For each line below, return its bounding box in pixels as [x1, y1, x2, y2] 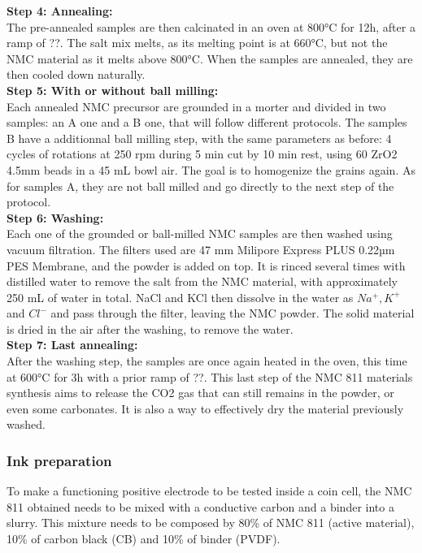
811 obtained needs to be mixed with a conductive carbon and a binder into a [7, 498, 394, 515]
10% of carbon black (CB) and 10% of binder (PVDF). [7, 530, 281, 547]
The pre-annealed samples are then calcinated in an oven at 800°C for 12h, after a [7, 18, 415, 35]
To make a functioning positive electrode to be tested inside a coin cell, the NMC [7, 482, 412, 499]
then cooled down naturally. [7, 66, 146, 83]
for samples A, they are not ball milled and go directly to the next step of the [7, 177, 394, 194]
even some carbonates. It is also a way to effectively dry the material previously [7, 400, 404, 417]
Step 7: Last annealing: [7, 336, 138, 353]
